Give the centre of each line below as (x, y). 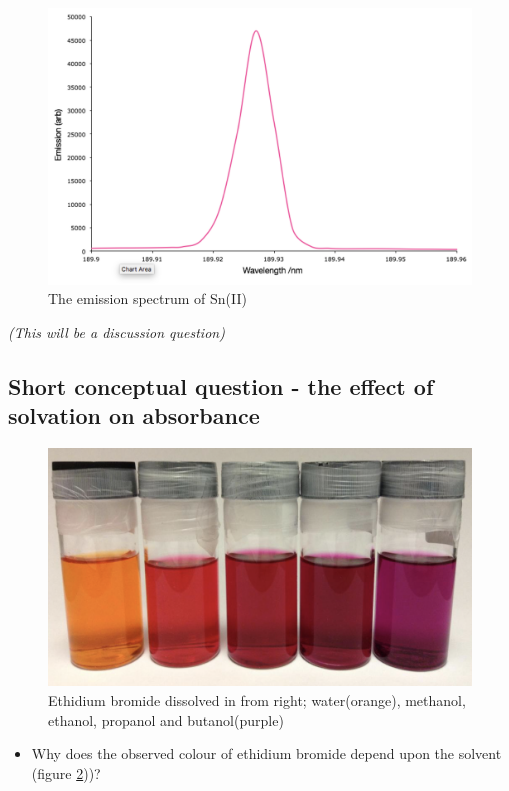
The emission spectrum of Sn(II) (147, 298)
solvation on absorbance (134, 415)
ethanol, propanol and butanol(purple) (166, 719)
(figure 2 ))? (66, 772)
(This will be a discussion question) (116, 331)
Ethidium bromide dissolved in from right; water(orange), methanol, (257, 700)
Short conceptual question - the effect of (221, 385)
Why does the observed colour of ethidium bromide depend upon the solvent (266, 753)
